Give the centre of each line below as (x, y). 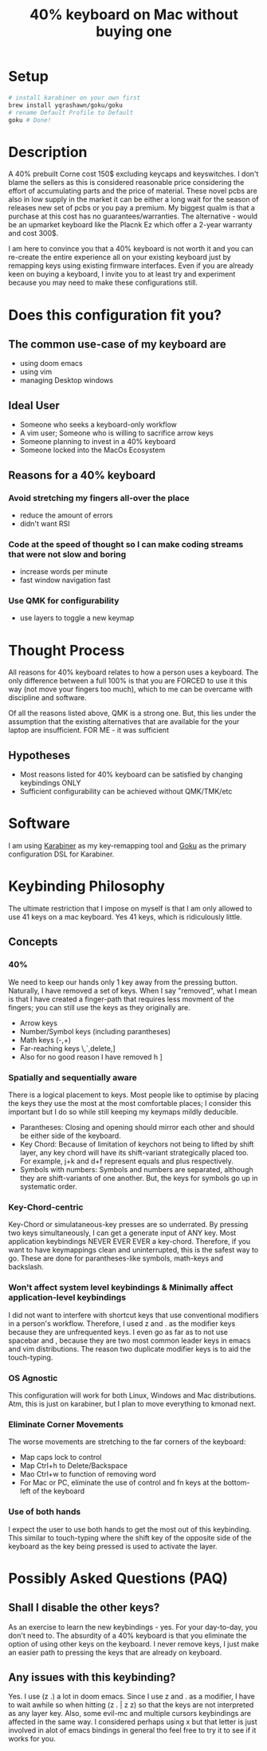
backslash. (26, 1267)
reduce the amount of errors (66, 515)
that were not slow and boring (67, 554)
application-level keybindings (67, 1297)
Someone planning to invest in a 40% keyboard (98, 442)
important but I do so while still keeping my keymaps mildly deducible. (124, 1112)
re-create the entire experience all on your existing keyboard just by (120, 258)
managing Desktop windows (67, 380)
